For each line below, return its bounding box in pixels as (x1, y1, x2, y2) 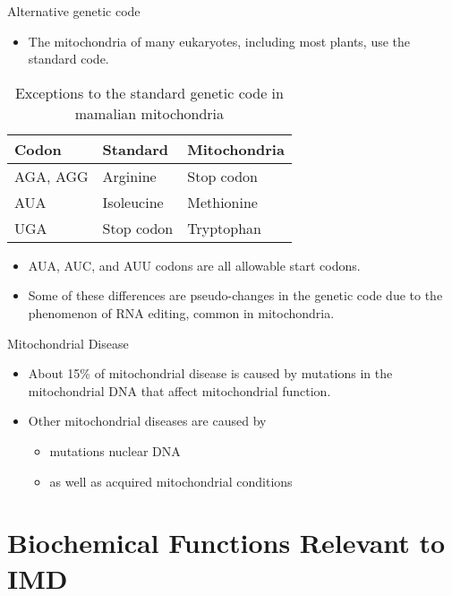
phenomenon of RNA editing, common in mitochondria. (28, 303, 335, 322)
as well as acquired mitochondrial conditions (49, 471, 293, 490)
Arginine (102, 165, 157, 186)
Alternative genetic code (7, 2, 141, 20)
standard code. (28, 49, 109, 68)
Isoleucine (102, 191, 164, 212)
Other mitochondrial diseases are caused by (28, 411, 267, 430)
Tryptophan (187, 217, 262, 238)
